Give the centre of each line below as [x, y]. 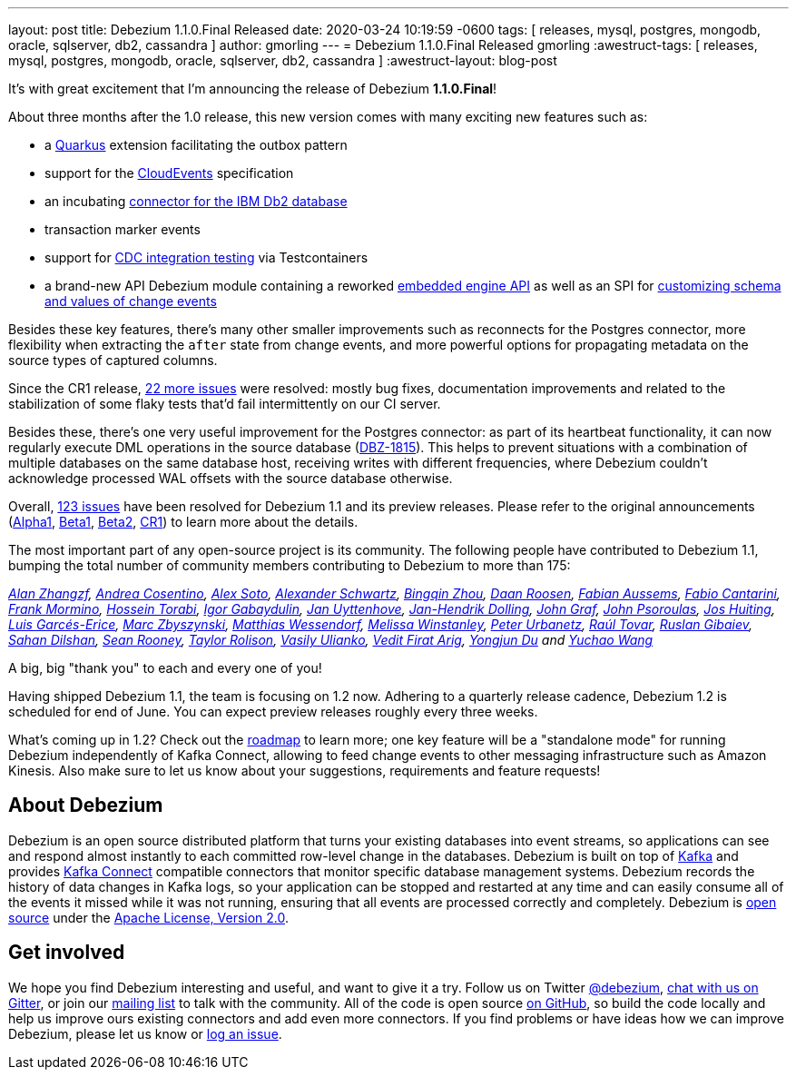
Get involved [67, 953]
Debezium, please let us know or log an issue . [145, 1033]
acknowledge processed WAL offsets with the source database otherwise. [231, 478]
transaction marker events [123, 229]
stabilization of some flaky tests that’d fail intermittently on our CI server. [225, 404]
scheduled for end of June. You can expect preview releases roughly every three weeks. [273, 711]
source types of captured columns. [113, 360]
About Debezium [86, 805]
